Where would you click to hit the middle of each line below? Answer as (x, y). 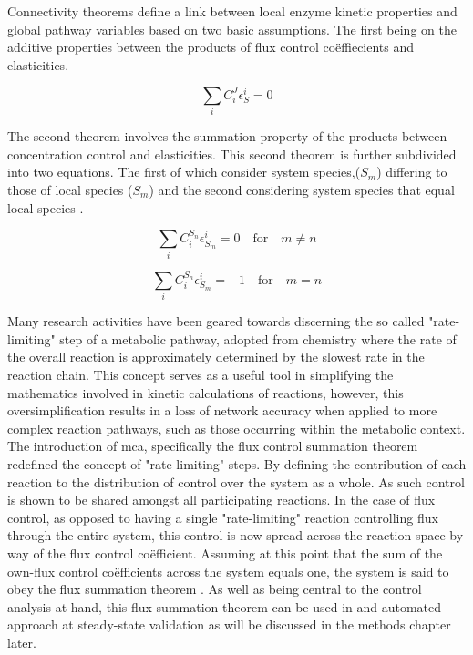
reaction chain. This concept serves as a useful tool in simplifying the (201, 375)
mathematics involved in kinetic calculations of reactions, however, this (206, 392)
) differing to (412, 172)
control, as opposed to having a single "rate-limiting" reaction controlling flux (223, 517)
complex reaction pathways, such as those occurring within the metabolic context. (236, 428)
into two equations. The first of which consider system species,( (184, 172)
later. (22, 642)
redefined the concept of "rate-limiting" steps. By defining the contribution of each (237, 464)
